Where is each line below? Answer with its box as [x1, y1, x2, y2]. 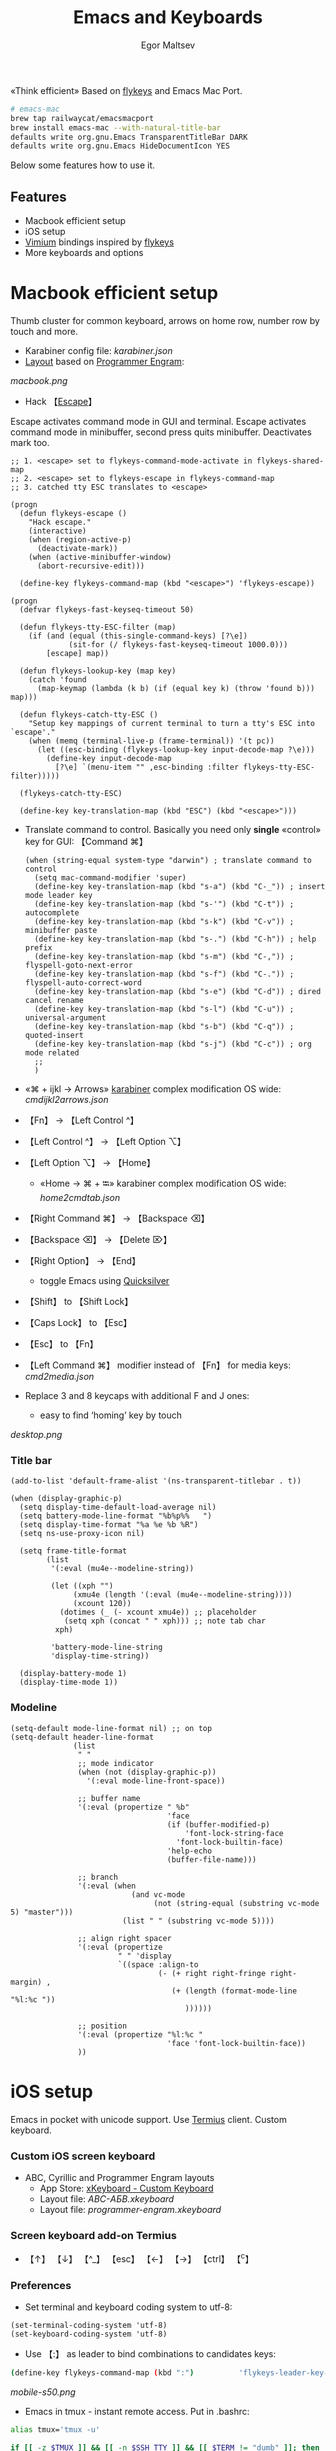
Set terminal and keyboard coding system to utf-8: [24, 2301, 233, 2313]
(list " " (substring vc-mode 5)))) [121, 1916, 275, 1926]
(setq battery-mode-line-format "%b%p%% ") [19, 1511, 213, 1521]
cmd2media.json [24, 1371, 95, 1383]
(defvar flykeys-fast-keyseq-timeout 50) [19, 605, 195, 615]
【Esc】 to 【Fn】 [24, 1338, 99, 1350]
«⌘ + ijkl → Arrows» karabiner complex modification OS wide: [24, 1083, 282, 1095]
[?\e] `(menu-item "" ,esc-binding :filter [54, 762, 240, 773]
